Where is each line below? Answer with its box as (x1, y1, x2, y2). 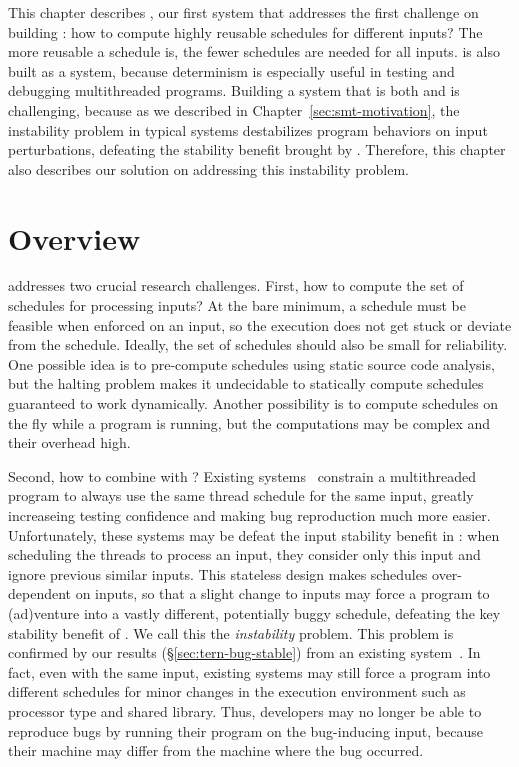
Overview (8, 217, 141, 258)
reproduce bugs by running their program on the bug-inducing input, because (8, 720, 483, 741)
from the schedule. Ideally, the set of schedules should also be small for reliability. (8, 334, 508, 355)
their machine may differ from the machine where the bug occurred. (8, 740, 424, 761)
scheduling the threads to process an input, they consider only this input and (8, 544, 481, 565)
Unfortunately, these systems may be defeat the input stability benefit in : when (8, 524, 500, 545)
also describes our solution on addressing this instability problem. (8, 158, 409, 179)
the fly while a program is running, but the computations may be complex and (8, 412, 491, 433)
